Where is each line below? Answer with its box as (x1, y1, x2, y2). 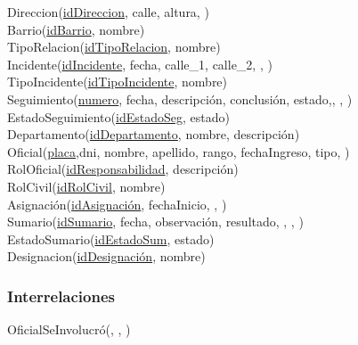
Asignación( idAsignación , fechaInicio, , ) (7, 194, 227, 213)
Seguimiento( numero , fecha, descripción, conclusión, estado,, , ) (7, 89, 353, 108)
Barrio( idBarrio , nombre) (7, 20, 145, 38)
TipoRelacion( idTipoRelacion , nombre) (7, 37, 221, 56)
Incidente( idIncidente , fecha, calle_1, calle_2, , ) (7, 54, 273, 73)
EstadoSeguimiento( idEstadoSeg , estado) (7, 107, 230, 126)
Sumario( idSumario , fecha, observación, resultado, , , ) (7, 212, 304, 231)
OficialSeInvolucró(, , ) (7, 320, 131, 339)
